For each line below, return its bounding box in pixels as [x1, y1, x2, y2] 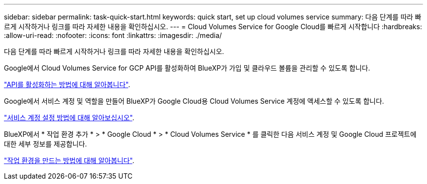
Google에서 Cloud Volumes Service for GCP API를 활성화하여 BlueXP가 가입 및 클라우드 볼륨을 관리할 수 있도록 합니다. [4, 64, 370, 72]
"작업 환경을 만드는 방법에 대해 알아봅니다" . [4, 156, 135, 165]
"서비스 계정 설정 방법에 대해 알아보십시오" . [4, 113, 135, 122]
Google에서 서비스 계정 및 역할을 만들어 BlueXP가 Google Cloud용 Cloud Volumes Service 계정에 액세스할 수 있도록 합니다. [4, 97, 384, 105]
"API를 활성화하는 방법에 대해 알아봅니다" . [4, 80, 131, 89]
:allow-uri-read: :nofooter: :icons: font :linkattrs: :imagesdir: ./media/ [4, 31, 222, 39]
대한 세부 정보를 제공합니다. [4, 140, 87, 148]
